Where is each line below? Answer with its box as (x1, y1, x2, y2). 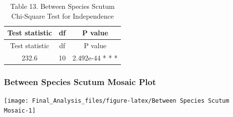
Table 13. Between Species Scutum (10, 1, 115, 11)
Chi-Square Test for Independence (11, 10, 114, 21)
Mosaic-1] (4, 107, 36, 114)
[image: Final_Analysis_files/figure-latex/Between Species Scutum (4, 97, 230, 105)
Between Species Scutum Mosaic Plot (4, 75, 156, 88)
